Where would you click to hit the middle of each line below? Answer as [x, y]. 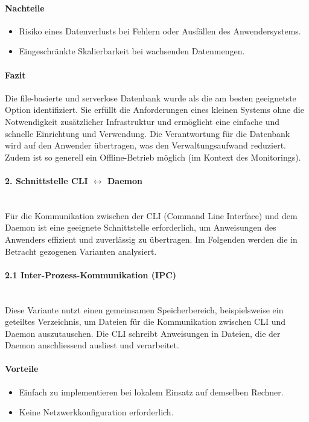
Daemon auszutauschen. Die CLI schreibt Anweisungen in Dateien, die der [143, 333]
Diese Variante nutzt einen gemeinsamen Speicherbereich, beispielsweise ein [144, 309]
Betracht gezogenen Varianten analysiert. [81, 251]
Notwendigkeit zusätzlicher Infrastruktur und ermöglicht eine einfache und [142, 121]
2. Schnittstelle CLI [46, 180]
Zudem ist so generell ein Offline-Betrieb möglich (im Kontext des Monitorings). [153, 157]
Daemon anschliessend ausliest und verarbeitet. [92, 345]
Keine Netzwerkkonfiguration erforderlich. [96, 412]
